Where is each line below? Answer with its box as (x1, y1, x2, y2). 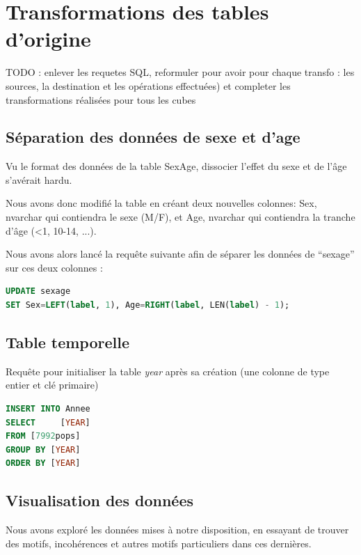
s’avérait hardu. (6, 172, 72, 187)
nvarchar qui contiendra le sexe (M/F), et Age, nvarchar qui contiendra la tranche (6, 210, 355, 224)
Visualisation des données (6, 490, 193, 511)
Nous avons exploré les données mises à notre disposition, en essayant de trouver (6, 522, 349, 537)
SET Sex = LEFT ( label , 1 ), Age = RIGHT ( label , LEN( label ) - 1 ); (6, 300, 290, 311)
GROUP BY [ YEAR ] (6, 444, 81, 455)
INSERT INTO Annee (6, 404, 90, 414)
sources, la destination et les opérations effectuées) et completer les (6, 78, 291, 93)
